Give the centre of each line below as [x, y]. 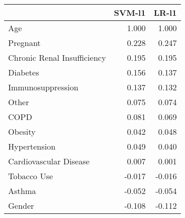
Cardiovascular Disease [49, 161]
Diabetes [24, 72]
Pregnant [24, 43]
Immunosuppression [43, 87]
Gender [21, 205]
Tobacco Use [31, 176]
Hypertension [32, 146]
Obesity [22, 131]
